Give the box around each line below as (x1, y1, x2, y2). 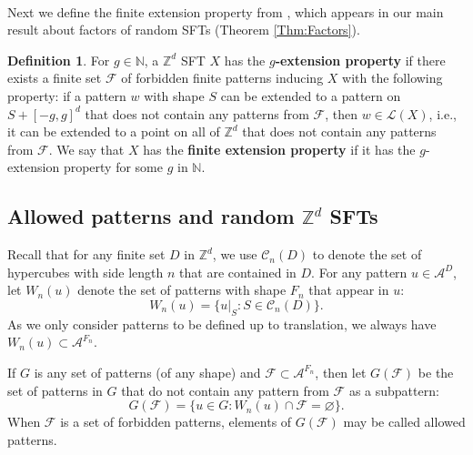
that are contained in (179, 262, 297, 281)
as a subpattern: (348, 380, 439, 399)
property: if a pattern (7, 86, 126, 105)
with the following (342, 68, 443, 87)
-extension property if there (275, 50, 446, 69)
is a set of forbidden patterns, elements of (60, 412, 292, 431)
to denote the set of (312, 245, 422, 264)
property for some (63, 157, 163, 177)
